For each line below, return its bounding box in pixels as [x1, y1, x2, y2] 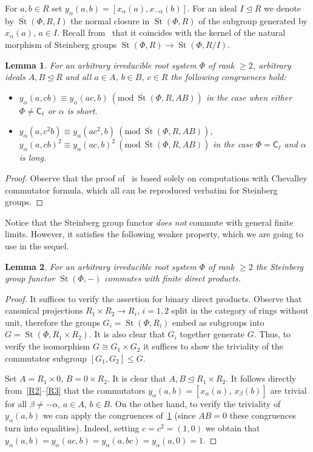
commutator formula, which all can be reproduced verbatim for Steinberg [5, 183, 278, 196]
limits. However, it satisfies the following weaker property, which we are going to [5, 228, 304, 240]
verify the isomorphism [5, 340, 90, 352]
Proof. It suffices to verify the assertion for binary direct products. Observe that [5, 292, 302, 305]
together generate [180, 328, 245, 340]
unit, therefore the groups [5, 315, 100, 328]
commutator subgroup [5, 351, 87, 364]
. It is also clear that [89, 328, 165, 340]
